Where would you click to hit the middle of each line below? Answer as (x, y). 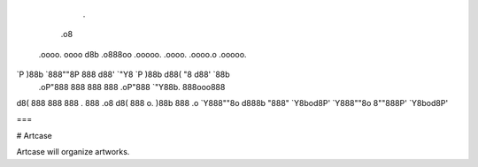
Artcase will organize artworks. (73, 152)
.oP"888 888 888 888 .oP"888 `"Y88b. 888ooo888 (132, 87)
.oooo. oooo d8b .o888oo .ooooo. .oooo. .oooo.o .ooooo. (143, 54)
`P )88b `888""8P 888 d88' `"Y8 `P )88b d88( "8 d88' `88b (123, 74)
